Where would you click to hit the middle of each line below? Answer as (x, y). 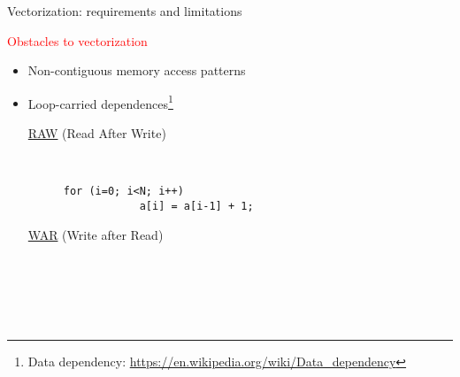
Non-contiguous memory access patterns (137, 70)
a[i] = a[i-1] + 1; (196, 206)
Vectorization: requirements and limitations (125, 11)
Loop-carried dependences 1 (100, 102)
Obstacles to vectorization (77, 40)
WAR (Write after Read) (96, 234)
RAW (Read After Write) (97, 133)
